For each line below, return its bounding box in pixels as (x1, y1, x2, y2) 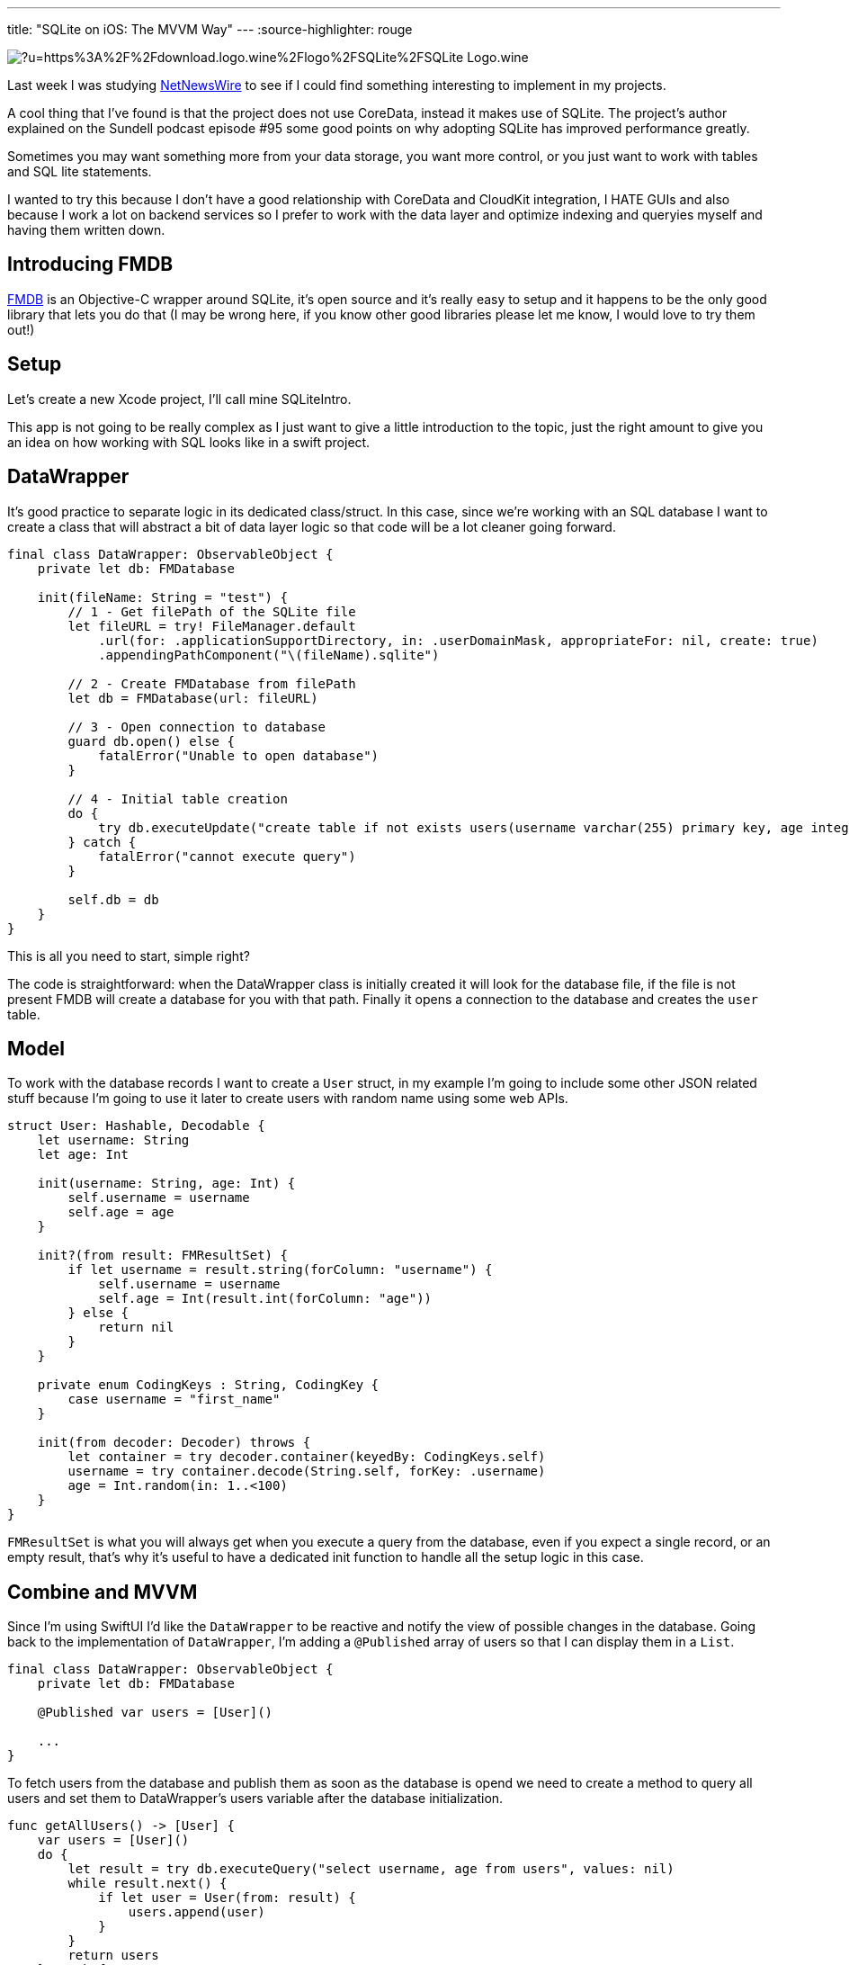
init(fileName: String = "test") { (37, 589, 288, 605)
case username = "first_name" (67, 1392, 281, 1407)
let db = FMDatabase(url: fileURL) (67, 690, 318, 705)
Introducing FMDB (7, 253, 174, 276)
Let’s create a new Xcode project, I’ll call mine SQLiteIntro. (7, 390, 352, 407)
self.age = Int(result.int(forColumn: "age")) (98, 1291, 433, 1306)
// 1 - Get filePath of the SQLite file (67, 604, 356, 619)
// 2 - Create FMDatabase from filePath (67, 676, 356, 691)
